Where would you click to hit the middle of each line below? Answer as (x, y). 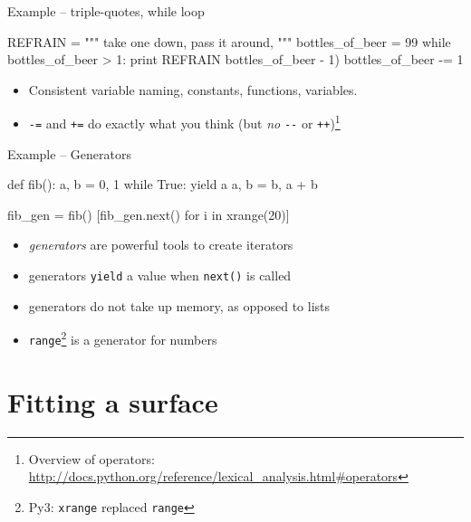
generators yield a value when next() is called (160, 275)
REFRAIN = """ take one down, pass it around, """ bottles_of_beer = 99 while (229, 41)
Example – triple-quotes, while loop (106, 11)
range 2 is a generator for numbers (123, 338)
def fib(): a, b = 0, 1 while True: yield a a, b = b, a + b (163, 184)
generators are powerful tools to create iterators (161, 245)
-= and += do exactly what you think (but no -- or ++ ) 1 (184, 122)
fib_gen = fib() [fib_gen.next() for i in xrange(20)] (149, 214)
